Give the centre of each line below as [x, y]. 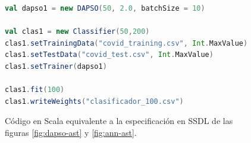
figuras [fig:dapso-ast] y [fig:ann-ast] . [71, 132]
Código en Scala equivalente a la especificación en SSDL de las [119, 121]
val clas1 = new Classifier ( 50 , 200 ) [77, 32]
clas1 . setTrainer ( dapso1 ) [56, 66]
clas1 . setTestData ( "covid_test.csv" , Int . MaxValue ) [109, 55]
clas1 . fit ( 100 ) [35, 90]
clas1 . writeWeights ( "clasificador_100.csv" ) [94, 101]
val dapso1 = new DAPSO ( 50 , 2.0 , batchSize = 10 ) [105, 8]
